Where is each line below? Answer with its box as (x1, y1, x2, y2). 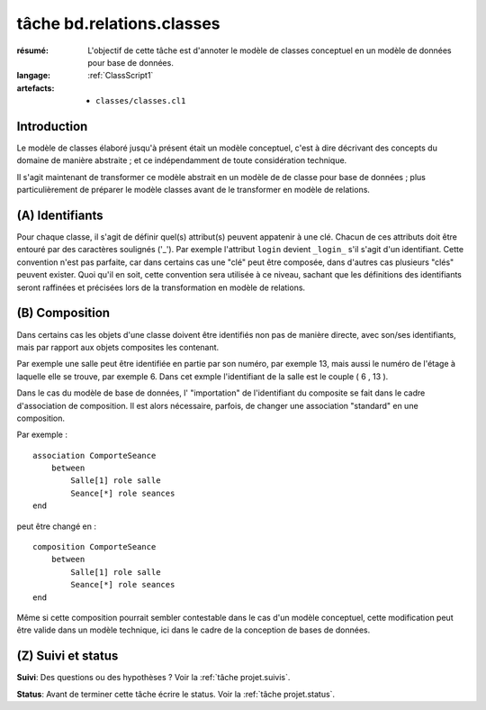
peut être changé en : (16, 521, 96, 532)
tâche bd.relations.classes (16, 14, 220, 33)
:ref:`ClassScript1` (87, 70, 154, 81)
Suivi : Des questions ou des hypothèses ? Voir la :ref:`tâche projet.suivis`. (16, 672, 291, 683)
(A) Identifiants (16, 208, 103, 223)
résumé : (16, 45, 49, 56)
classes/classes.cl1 (95, 96, 186, 106)
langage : (16, 70, 51, 81)
